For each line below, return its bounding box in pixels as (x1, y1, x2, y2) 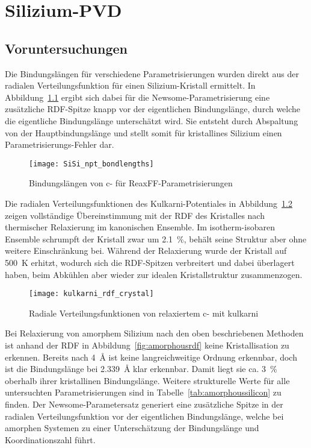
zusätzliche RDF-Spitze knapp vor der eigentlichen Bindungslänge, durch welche (5, 103, 301, 115)
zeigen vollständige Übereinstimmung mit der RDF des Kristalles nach (5, 209, 265, 221)
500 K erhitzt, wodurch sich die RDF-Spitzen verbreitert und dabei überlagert (5, 256, 295, 268)
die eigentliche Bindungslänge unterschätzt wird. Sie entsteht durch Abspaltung (5, 114, 298, 127)
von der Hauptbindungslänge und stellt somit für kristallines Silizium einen (5, 126, 282, 139)
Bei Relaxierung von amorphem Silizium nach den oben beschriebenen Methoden (5, 327, 304, 339)
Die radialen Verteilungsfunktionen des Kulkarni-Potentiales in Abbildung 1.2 (5, 197, 293, 209)
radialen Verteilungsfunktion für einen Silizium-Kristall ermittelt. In (5, 79, 256, 92)
